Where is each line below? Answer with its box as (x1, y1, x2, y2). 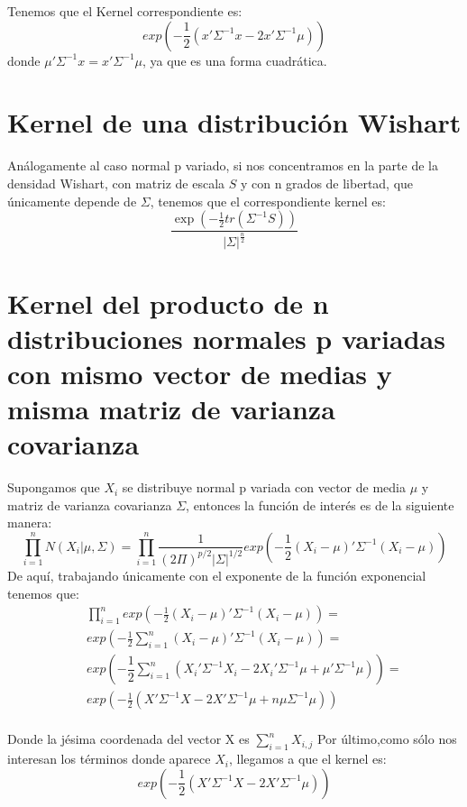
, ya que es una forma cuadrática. (142, 50, 327, 69)
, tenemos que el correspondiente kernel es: (150, 191, 386, 210)
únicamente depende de (7, 191, 137, 210)
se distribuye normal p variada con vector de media (122, 478, 406, 497)
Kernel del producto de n (7, 284, 329, 321)
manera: (7, 513, 52, 532)
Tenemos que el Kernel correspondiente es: (7, 2, 243, 20)
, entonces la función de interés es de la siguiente (186, 495, 454, 514)
